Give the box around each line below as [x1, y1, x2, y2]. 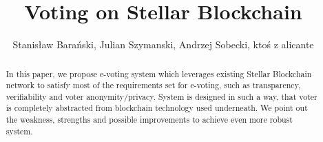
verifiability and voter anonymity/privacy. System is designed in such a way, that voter [6, 90, 317, 102]
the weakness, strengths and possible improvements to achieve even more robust [6, 114, 293, 125]
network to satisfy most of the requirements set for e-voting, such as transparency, [6, 79, 301, 91]
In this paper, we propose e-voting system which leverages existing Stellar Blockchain [6, 68, 312, 79]
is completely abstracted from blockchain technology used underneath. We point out [6, 102, 308, 114]
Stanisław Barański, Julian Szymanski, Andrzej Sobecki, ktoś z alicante [12, 37, 314, 52]
